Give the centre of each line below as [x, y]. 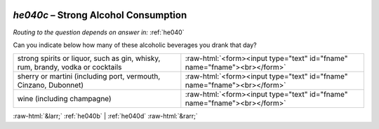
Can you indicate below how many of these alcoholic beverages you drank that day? [135, 45]
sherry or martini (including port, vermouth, [89, 76]
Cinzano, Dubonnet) [51, 86]
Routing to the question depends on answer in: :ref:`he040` [99, 32]
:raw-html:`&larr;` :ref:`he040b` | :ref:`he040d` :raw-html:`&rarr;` [105, 116]
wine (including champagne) [64, 99]
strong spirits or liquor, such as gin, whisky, [89, 58]
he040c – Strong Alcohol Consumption [100, 15]
